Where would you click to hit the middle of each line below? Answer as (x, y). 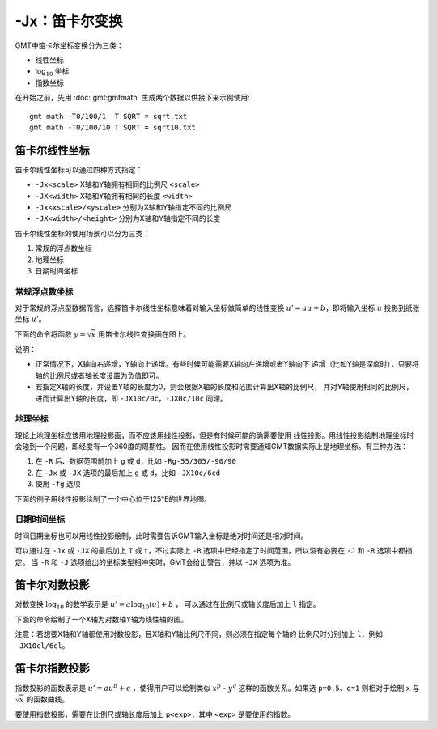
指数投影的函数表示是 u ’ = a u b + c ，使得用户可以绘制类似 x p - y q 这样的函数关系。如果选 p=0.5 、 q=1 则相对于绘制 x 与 (217, 687)
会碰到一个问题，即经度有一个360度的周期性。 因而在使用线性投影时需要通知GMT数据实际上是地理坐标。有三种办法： (212, 447)
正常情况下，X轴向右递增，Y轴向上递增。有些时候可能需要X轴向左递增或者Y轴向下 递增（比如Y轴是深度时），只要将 (227, 364)
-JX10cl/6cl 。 (42, 645)
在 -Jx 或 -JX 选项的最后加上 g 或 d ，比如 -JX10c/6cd (128, 473)
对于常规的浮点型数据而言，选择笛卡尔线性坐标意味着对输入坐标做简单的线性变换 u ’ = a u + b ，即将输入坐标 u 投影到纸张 (217, 308)
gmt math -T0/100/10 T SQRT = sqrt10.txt (112, 127)
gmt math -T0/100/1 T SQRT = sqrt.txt (108, 116)
